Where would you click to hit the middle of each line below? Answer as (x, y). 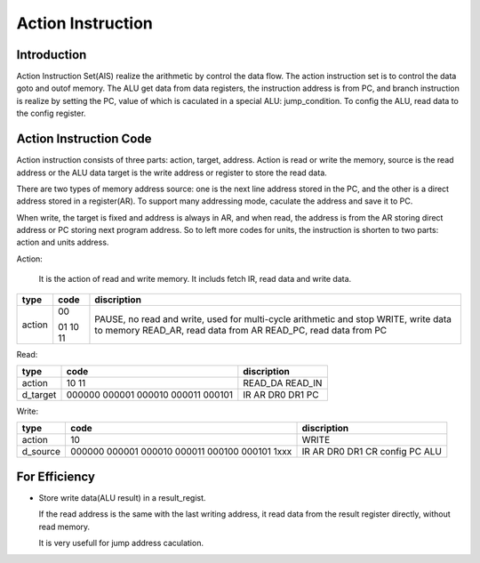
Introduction (52, 55)
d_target (39, 395)
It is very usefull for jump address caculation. (121, 543)
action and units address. (63, 242)
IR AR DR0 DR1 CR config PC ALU (372, 452)
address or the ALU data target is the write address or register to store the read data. (172, 173)
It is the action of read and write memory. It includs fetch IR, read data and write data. (195, 279)
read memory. (64, 527)
